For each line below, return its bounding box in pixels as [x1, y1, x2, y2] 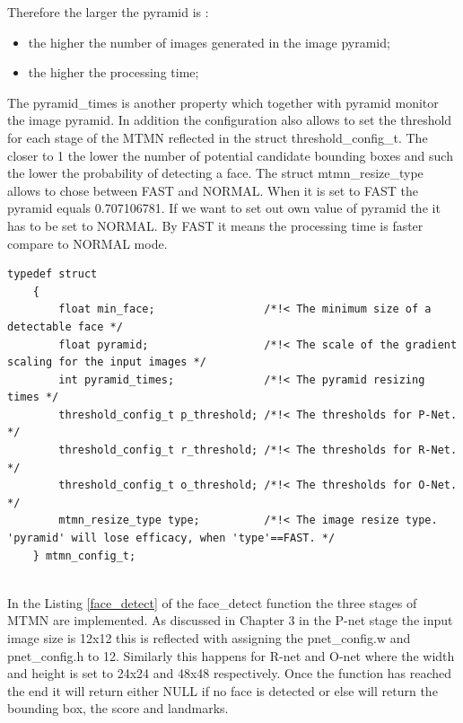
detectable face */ [7, 320, 123, 333]
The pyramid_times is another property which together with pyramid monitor [7, 93, 439, 111]
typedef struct [7, 268, 98, 281]
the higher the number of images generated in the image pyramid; [28, 32, 390, 51]
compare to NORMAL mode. [7, 234, 168, 252]
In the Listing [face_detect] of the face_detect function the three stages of [7, 593, 417, 612]
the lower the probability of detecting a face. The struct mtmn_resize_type [7, 163, 424, 182]
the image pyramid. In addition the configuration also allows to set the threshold [7, 110, 452, 129]
